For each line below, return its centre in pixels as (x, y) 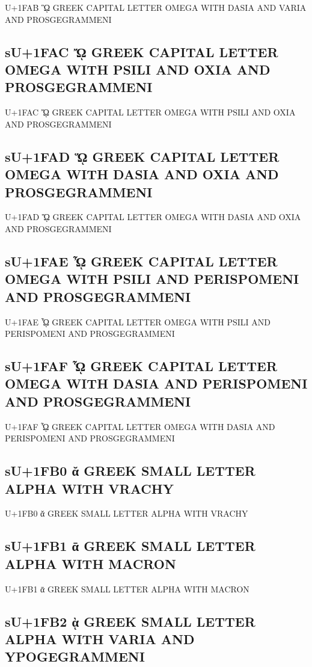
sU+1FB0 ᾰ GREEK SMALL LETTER (130, 471)
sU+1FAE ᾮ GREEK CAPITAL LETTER (141, 261)
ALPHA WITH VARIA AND (100, 639)
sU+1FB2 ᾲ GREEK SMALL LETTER (130, 621)
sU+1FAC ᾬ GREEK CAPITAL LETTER (142, 51)
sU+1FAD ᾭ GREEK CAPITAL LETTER (142, 156)
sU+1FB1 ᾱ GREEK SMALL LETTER (130, 546)
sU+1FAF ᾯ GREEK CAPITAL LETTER (141, 366)
